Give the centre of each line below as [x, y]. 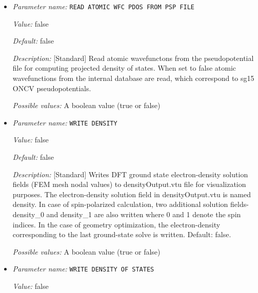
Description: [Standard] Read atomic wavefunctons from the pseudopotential [133, 58]
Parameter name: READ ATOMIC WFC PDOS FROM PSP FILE [103, 6]
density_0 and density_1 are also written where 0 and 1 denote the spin [127, 214]
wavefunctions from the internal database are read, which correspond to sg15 [133, 78]
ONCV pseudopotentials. [52, 88]
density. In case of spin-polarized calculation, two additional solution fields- [131, 204]
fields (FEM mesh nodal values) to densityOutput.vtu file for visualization [129, 184]
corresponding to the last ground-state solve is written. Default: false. [122, 234]
